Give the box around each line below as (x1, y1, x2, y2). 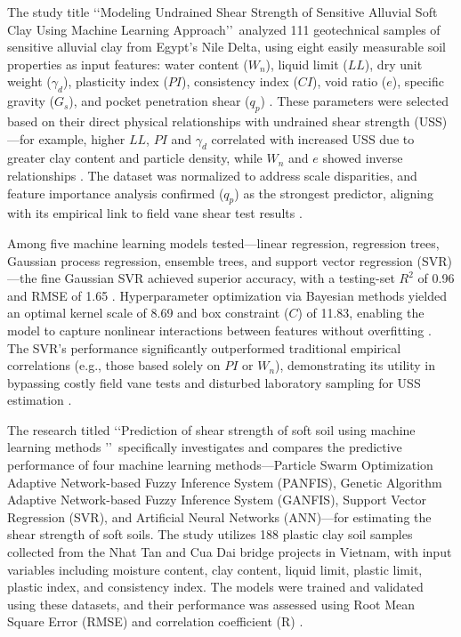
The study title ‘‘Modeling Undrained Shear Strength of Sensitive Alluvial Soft (7, 3, 438, 20)
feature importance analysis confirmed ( (7, 183, 224, 202)
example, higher (38, 129, 125, 148)
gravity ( (7, 92, 54, 110)
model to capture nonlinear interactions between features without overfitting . (7, 320, 432, 339)
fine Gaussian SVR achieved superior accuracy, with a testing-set (41, 269, 395, 287)
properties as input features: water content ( (7, 54, 248, 73)
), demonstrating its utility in (275, 356, 435, 375)
